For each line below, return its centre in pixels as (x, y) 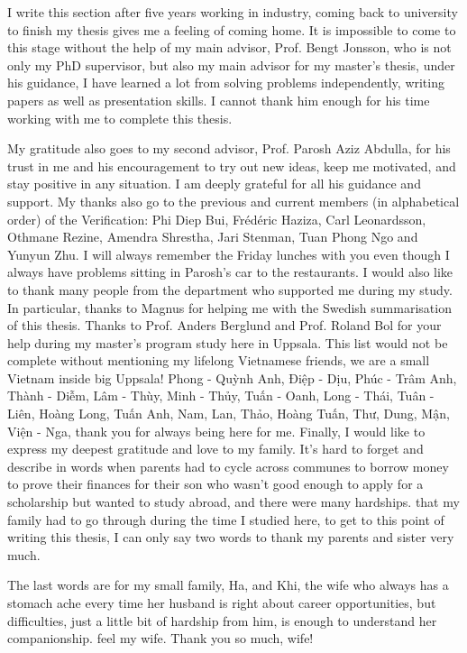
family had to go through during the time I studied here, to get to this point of (226, 519)
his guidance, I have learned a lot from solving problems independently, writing (226, 83)
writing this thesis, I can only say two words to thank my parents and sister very (231, 537)
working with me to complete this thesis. (120, 118)
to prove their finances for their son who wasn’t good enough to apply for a (215, 484)
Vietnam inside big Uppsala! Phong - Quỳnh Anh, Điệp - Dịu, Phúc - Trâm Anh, (232, 377)
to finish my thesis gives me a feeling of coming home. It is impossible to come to (232, 29)
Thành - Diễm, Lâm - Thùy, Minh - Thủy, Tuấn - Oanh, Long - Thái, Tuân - (221, 395)
